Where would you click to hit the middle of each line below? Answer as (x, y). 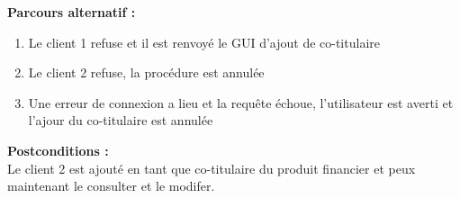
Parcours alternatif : (72, 12)
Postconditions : (58, 150)
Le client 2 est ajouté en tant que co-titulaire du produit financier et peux (212, 168)
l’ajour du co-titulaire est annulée (121, 120)
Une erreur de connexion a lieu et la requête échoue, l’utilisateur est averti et (241, 102)
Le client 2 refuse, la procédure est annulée (146, 72)
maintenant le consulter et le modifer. (111, 186)
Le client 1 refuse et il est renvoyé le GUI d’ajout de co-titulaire (204, 42)
